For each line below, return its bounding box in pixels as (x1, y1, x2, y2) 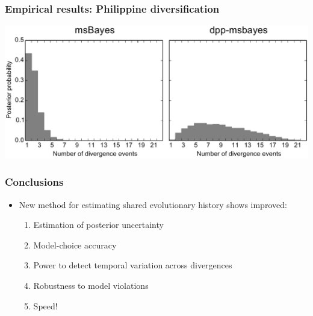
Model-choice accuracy (33, 238, 117, 251)
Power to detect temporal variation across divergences (33, 259, 232, 271)
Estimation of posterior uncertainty (33, 218, 164, 231)
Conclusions (5, 174, 64, 189)
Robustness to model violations (33, 279, 149, 291)
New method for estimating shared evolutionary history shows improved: (19, 198, 287, 210)
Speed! (33, 299, 58, 312)
